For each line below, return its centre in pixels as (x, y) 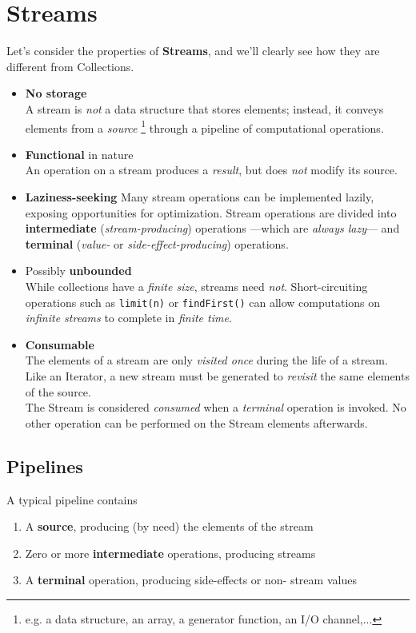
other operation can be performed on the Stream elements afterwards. (196, 422)
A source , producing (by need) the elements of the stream (169, 526)
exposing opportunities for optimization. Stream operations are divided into (211, 212)
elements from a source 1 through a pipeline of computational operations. (204, 126)
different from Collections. (70, 66)
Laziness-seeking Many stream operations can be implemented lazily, (200, 196)
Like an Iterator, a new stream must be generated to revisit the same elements (217, 375)
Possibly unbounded (78, 271)
